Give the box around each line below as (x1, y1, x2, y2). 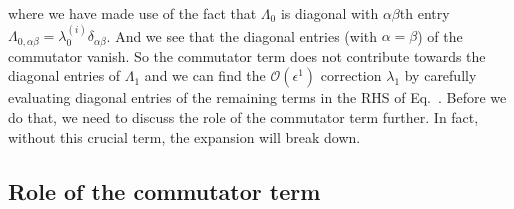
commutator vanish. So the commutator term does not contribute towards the (8, 45, 486, 66)
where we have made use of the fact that (8, 3, 257, 23)
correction (320, 65, 382, 86)
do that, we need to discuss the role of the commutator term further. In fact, (8, 107, 479, 128)
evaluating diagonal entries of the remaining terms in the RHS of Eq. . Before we (8, 87, 507, 108)
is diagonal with (280, 3, 379, 23)
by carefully (404, 65, 477, 86)
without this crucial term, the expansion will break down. (8, 126, 361, 147)
